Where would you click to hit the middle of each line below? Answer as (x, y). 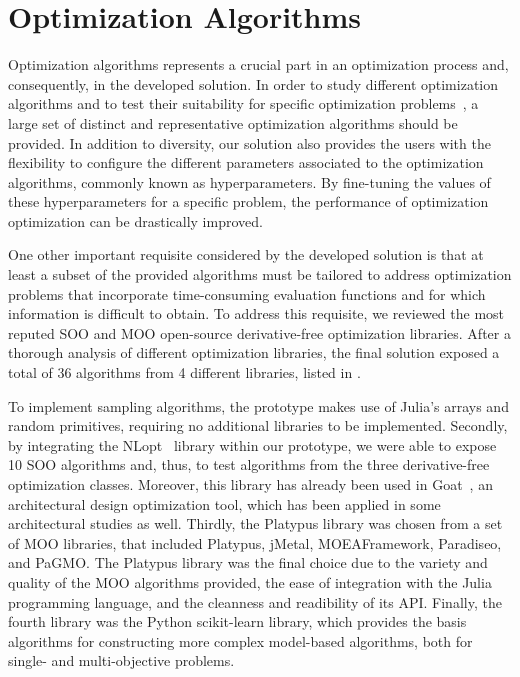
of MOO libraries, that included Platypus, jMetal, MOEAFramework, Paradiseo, (255, 542)
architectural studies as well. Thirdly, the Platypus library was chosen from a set (255, 523)
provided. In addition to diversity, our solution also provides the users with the (249, 142)
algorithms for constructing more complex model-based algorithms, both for (240, 640)
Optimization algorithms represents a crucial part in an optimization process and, (258, 64)
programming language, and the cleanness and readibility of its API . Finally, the (255, 601)
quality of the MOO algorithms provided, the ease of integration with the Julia (250, 581)
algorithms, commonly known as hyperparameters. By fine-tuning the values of (249, 181)
